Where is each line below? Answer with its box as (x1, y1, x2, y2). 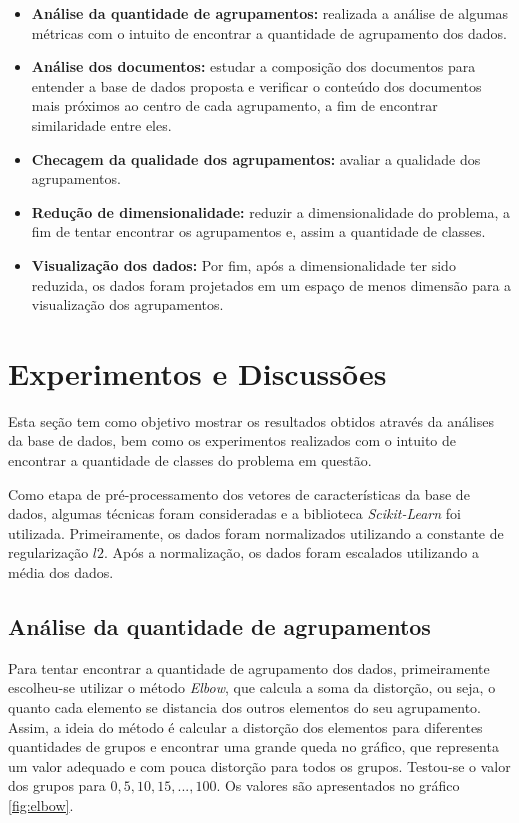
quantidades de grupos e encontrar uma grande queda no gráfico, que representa (8, 736, 499, 757)
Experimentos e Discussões (8, 352, 387, 393)
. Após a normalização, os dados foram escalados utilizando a (104, 542, 479, 563)
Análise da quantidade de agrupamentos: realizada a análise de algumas (31, 3, 509, 23)
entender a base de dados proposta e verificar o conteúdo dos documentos (31, 75, 482, 96)
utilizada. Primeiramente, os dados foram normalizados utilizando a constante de (8, 522, 504, 543)
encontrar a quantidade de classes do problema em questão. (8, 450, 372, 471)
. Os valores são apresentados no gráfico (216, 775, 460, 796)
